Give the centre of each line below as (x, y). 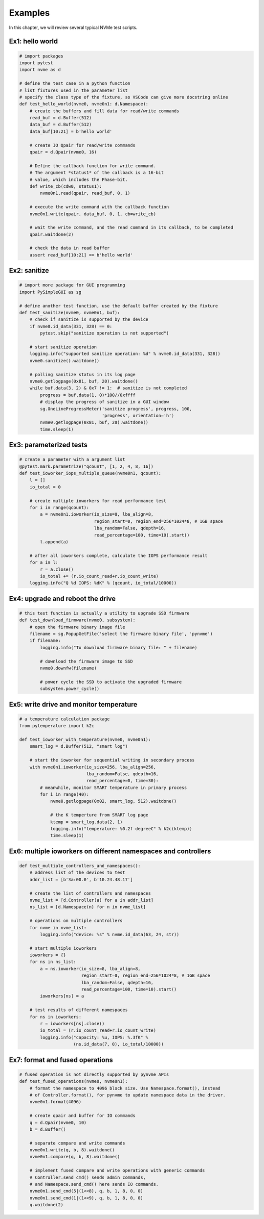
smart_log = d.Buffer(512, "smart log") (79, 746)
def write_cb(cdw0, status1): (66, 186)
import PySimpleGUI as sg (50, 292)
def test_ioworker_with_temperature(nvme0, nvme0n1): (85, 739)
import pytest (36, 63)
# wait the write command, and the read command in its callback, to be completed (132, 228)
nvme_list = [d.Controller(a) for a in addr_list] (91, 900)
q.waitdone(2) (46, 1205)
